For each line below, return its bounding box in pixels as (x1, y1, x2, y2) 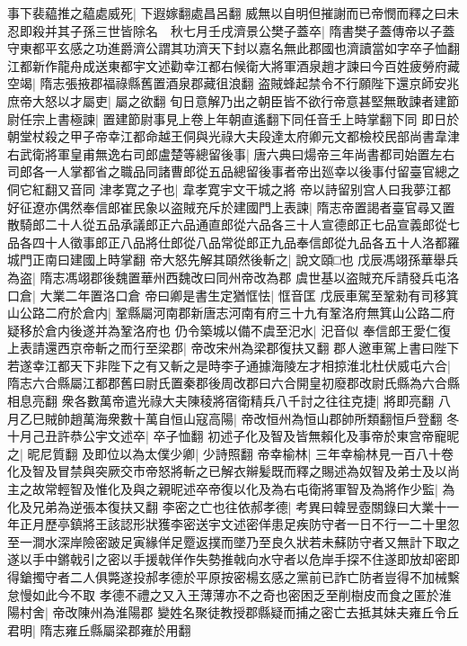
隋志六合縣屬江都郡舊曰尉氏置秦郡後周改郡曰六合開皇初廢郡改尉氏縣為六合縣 (7, 373, 460, 392)
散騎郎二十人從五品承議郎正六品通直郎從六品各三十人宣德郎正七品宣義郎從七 (7, 215, 460, 234)
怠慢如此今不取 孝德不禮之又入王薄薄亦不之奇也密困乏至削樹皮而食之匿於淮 (7, 585, 452, 604)
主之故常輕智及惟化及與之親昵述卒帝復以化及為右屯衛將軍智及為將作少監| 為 (7, 480, 455, 498)
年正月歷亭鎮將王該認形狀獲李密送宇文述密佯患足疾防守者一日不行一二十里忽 (7, 515, 460, 534)
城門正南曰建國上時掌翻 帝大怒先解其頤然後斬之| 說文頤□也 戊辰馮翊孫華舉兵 (7, 250, 459, 269)
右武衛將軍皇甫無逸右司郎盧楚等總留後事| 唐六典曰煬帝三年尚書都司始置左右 (7, 144, 455, 163)
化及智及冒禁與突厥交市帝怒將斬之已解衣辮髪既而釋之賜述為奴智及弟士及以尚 (7, 462, 460, 480)
